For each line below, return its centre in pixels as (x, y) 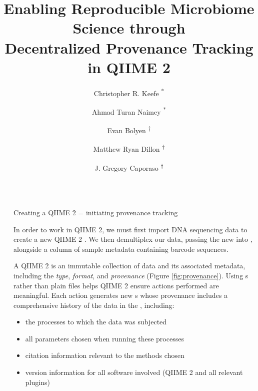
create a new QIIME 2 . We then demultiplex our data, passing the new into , (133, 239)
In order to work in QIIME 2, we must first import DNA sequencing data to (130, 229)
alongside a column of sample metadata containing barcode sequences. (121, 249)
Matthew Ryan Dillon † (129, 148)
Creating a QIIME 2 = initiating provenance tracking (96, 212)
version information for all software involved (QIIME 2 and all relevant (134, 372)
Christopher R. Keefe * (129, 92)
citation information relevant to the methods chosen (105, 355)
